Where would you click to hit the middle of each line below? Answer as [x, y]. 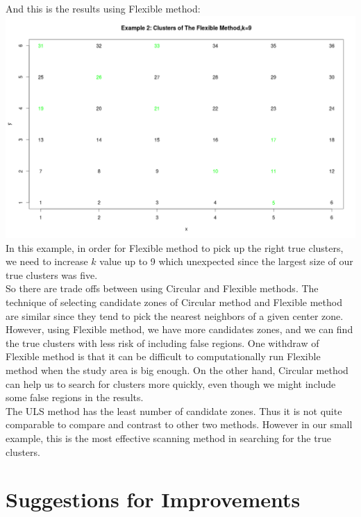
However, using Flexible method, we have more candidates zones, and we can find [179, 329]
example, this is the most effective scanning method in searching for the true [169, 438]
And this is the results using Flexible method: [103, 8]
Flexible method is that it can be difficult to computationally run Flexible [163, 356]
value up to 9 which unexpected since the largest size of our [226, 261]
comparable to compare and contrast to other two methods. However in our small [179, 424]
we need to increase [47, 261]
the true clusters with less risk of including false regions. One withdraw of [162, 342]
